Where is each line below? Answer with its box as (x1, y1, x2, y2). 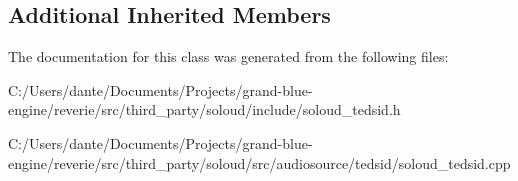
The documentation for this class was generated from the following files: (8, 46, 449, 67)
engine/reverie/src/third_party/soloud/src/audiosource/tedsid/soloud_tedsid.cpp (8, 152, 511, 173)
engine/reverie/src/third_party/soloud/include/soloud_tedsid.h (8, 99, 401, 120)
